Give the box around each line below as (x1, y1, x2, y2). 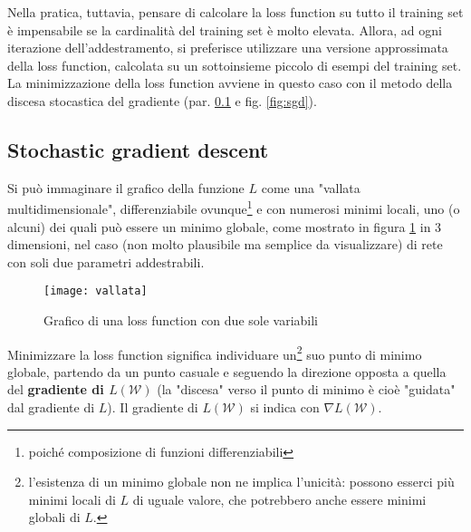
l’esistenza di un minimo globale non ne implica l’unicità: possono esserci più (28, 472, 455, 491)
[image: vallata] (43, 285, 148, 298)
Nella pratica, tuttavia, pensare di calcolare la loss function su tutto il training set (7, 3, 464, 21)
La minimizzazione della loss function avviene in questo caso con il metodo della (7, 73, 453, 92)
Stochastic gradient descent (7, 135, 269, 163)
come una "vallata (261, 178, 360, 197)
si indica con (250, 398, 320, 417)
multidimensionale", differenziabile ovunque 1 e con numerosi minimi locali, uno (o (7, 197, 460, 218)
